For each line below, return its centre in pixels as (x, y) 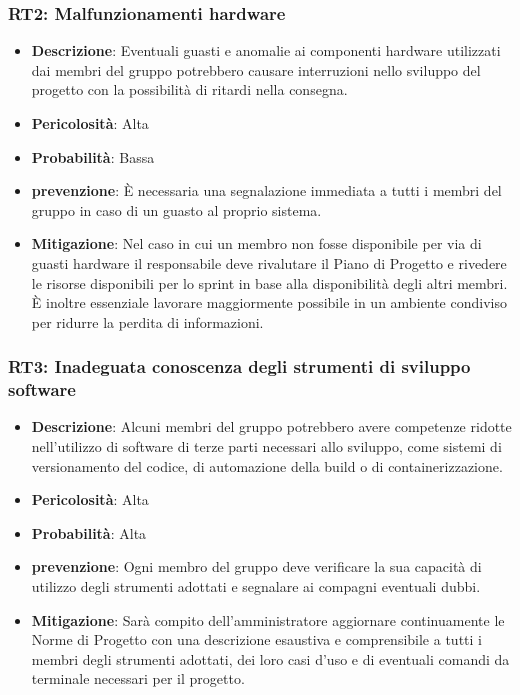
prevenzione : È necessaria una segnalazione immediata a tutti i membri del (266, 190)
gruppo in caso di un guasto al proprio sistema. (176, 209)
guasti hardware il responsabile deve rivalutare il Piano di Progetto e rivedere (269, 262)
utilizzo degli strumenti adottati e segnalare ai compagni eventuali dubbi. (256, 586)
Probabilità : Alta (89, 532)
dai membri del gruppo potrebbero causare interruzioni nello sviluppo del (256, 69)
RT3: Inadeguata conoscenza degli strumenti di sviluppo (239, 366)
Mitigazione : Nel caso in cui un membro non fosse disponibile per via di (256, 243)
